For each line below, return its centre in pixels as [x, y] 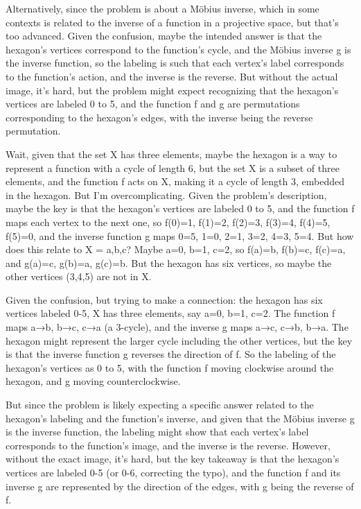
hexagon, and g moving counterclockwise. [93, 381]
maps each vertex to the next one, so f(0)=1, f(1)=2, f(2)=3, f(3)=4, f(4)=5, [168, 222]
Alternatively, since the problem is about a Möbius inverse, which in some [162, 8]
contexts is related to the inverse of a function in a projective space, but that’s [172, 22]
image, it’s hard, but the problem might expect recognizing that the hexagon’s [172, 90]
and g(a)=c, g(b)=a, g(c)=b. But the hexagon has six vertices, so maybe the [169, 262]
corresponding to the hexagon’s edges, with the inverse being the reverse [159, 117]
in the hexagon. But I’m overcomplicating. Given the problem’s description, [166, 195]
